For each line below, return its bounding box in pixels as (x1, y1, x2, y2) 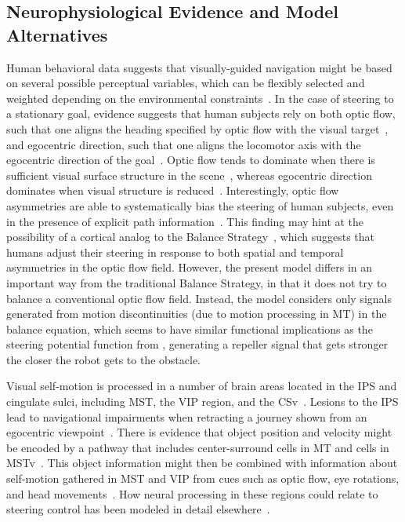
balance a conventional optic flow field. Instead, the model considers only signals (6, 290, 392, 306)
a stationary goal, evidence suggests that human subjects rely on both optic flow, (6, 105, 396, 122)
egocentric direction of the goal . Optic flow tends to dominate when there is (6, 151, 375, 168)
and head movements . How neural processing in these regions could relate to (6, 485, 378, 502)
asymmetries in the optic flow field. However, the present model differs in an (6, 259, 373, 276)
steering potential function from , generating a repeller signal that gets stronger (6, 336, 389, 352)
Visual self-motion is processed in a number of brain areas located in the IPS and (6, 378, 397, 394)
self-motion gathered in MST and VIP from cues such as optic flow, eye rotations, (6, 470, 400, 487)
